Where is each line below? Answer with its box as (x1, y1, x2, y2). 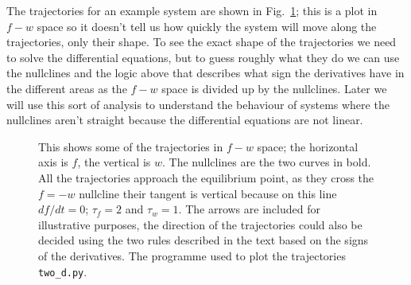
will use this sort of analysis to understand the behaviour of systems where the (6, 96, 390, 112)
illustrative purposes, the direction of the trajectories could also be (38, 216, 363, 232)
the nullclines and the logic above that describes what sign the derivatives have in (6, 64, 405, 81)
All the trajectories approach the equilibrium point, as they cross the (38, 169, 374, 185)
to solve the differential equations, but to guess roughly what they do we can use (6, 49, 400, 65)
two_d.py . (38, 263, 87, 279)
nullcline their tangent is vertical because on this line (79, 185, 337, 201)
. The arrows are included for (178, 201, 320, 217)
